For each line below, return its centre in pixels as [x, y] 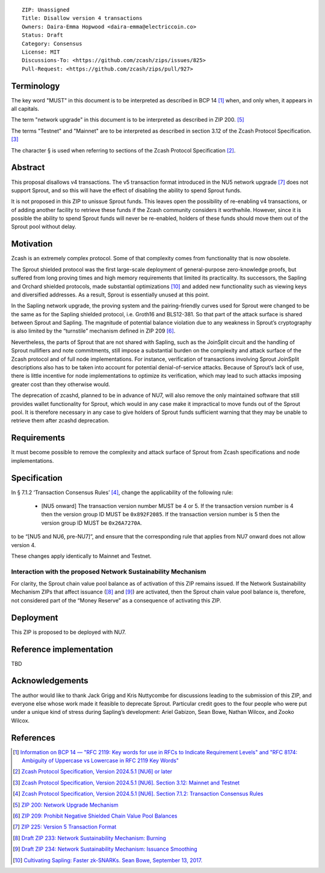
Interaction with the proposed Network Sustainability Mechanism [109, 571]
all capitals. [25, 109]
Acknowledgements [50, 681]
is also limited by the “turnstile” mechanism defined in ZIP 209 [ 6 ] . [93, 331]
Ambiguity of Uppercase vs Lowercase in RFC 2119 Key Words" [101, 761]
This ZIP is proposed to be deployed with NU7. [69, 632]
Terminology [36, 86]
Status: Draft [42, 35]
